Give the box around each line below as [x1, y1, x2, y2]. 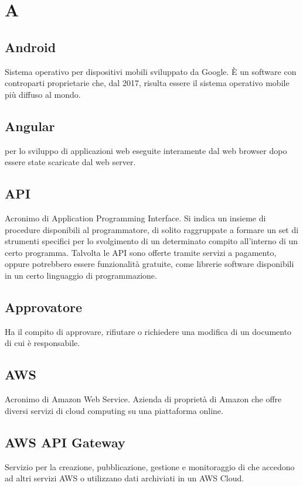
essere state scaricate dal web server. [5, 156, 136, 168]
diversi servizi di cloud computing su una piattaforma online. [5, 404, 223, 416]
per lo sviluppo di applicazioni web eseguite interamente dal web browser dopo [5, 144, 287, 156]
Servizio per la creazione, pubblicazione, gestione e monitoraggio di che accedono [5, 460, 295, 473]
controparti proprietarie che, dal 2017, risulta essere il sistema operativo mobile [5, 77, 290, 89]
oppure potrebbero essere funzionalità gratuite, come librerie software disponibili [5, 258, 294, 270]
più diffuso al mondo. [5, 88, 81, 100]
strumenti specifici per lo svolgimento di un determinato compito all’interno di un [5, 235, 298, 247]
